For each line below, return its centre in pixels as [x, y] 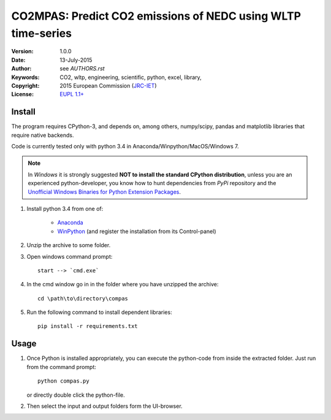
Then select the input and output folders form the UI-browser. [105, 406]
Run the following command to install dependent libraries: [99, 312]
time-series [42, 33]
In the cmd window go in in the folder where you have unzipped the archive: [123, 284]
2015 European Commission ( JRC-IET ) [108, 85]
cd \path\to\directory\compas [83, 298]
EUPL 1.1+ [72, 94]
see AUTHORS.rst [82, 69]
